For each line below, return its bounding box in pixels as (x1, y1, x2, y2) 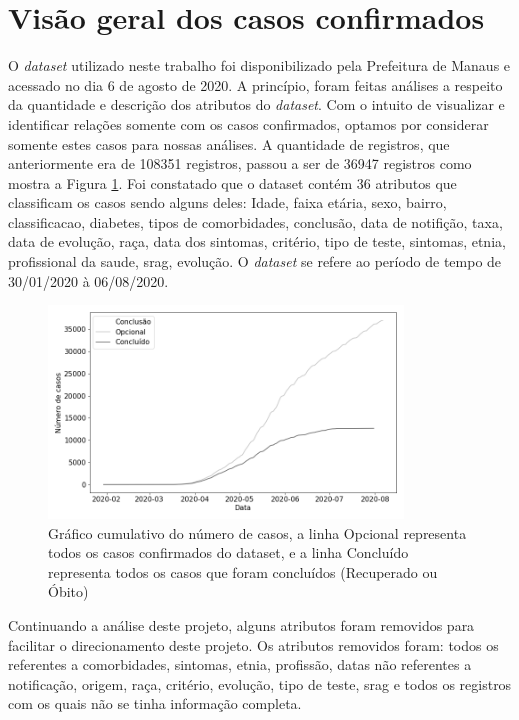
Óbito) (48, 581, 89, 602)
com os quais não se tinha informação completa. (8, 693, 302, 714)
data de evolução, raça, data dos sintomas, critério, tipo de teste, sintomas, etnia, (8, 231, 506, 252)
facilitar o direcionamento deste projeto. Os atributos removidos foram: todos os (8, 634, 499, 655)
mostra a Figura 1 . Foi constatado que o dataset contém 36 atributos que (8, 172, 457, 193)
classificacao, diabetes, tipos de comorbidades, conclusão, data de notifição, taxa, (8, 211, 503, 232)
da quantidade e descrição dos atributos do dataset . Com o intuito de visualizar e (8, 94, 505, 115)
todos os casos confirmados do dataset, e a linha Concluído (48, 542, 409, 563)
